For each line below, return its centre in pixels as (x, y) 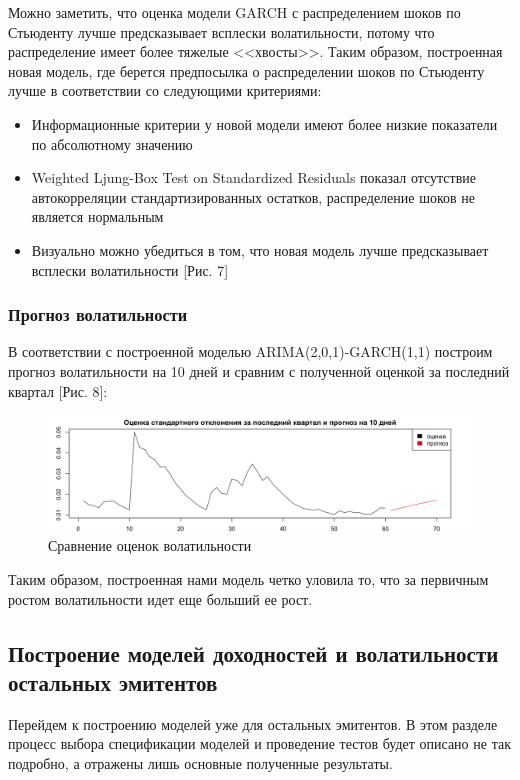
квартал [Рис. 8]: (58, 390)
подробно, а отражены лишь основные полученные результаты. (200, 763)
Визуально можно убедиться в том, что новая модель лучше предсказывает (260, 249)
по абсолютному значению (112, 143)
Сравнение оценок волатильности (150, 545)
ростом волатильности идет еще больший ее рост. (160, 598)
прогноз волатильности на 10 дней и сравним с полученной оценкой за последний (259, 370)
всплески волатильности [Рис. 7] (130, 269)
